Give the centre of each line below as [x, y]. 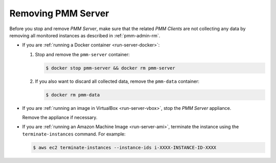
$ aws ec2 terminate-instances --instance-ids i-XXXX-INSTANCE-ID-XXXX [125, 147]
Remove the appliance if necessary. [60, 118]
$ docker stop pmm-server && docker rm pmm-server [111, 68]
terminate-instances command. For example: [74, 134]
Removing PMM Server [59, 13]
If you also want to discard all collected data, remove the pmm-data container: [117, 81]
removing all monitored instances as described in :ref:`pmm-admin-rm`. [85, 35]
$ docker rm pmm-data [73, 95]
